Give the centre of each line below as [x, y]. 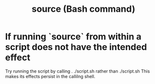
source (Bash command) [83, 9]
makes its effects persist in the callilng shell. [50, 76]
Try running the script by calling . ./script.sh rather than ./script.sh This [77, 71]
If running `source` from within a [73, 37]
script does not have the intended [76, 47]
